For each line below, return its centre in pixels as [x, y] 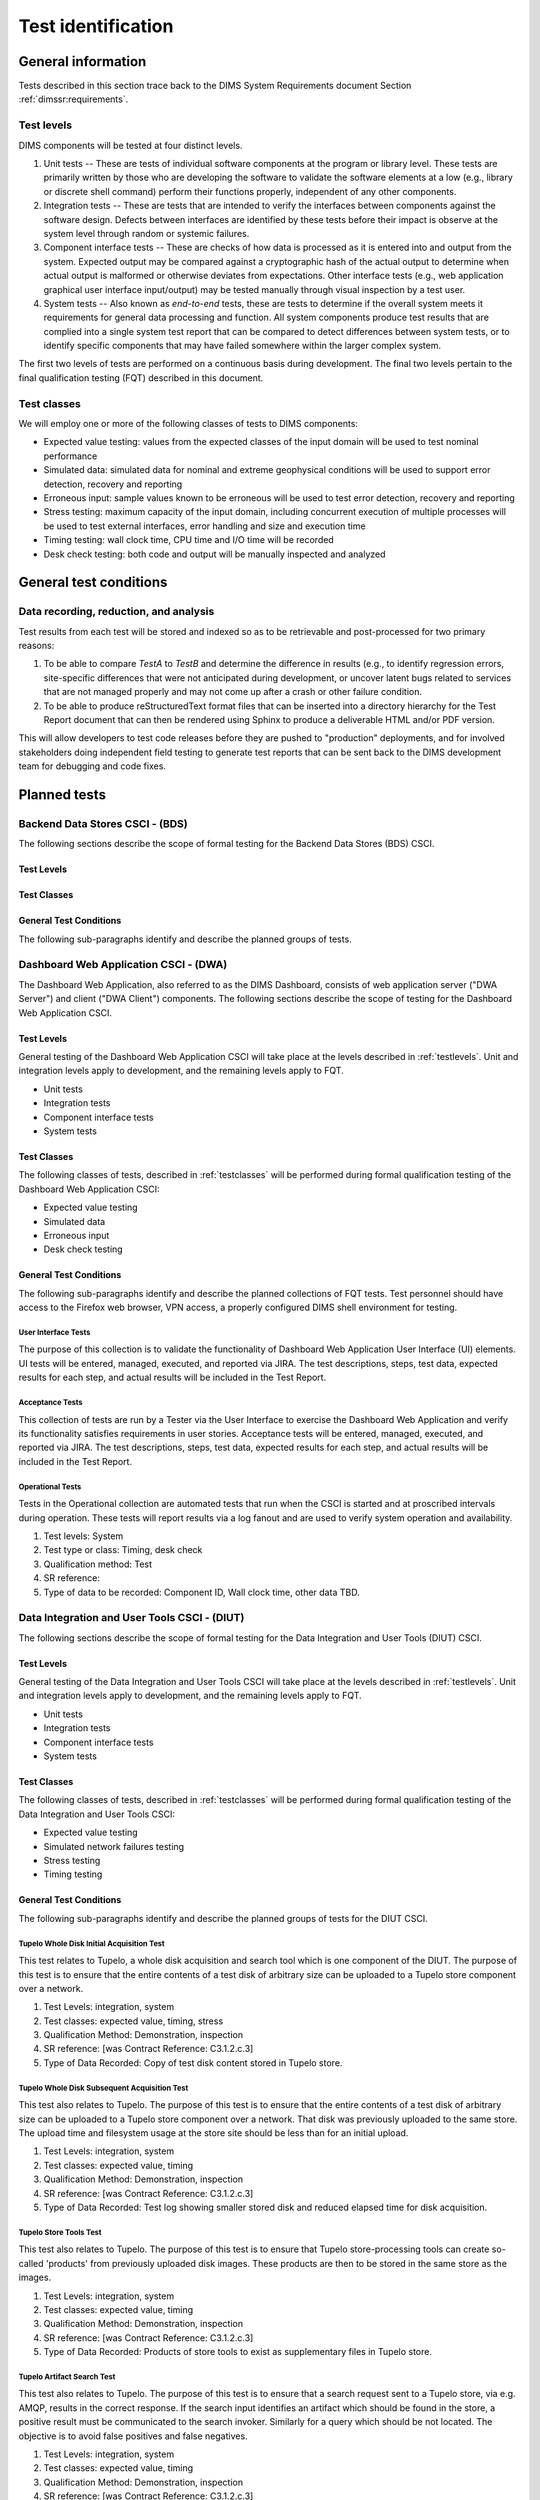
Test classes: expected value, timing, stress [133, 2021]
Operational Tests [50, 1486]
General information [82, 61]
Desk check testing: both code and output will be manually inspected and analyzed [214, 554]
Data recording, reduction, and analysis [116, 612]
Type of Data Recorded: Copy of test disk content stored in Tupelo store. [193, 2062]
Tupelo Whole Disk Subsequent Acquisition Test [103, 2088]
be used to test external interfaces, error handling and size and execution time [204, 526]
